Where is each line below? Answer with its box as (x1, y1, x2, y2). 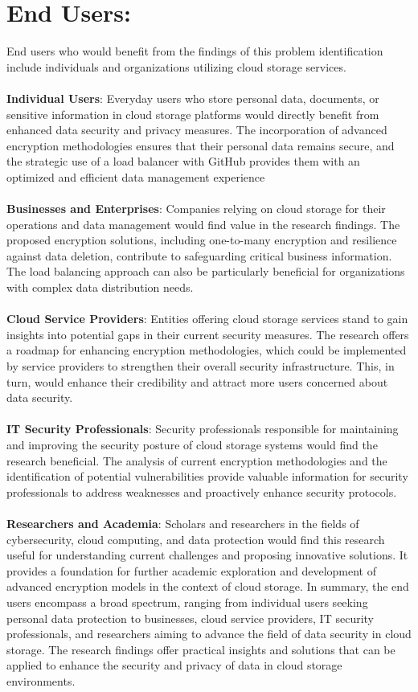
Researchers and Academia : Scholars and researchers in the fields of (6, 514, 359, 531)
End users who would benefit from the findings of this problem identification (6, 43, 383, 59)
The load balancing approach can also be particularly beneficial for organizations (6, 263, 405, 280)
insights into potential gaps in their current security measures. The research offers (6, 326, 409, 342)
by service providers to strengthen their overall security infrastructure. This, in (6, 358, 395, 374)
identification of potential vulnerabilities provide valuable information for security (6, 468, 408, 485)
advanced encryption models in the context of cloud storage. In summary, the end (6, 578, 409, 595)
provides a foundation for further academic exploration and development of (6, 562, 376, 579)
